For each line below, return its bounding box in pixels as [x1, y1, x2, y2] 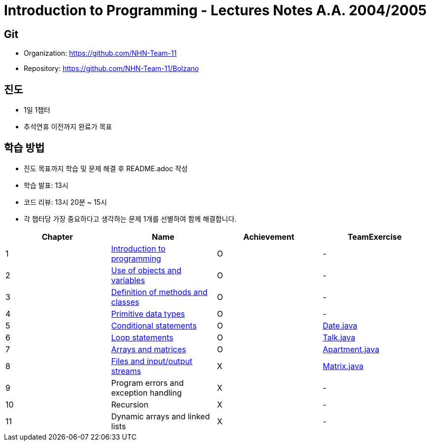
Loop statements [111, 332, 174, 342]
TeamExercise [347, 231, 402, 242]
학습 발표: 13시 [24, 181, 69, 189]
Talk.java [322, 332, 356, 342]
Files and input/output [111, 356, 193, 366]
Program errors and [111, 377, 184, 388]
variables [111, 275, 145, 285]
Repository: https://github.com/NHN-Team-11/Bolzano [24, 64, 199, 73]
